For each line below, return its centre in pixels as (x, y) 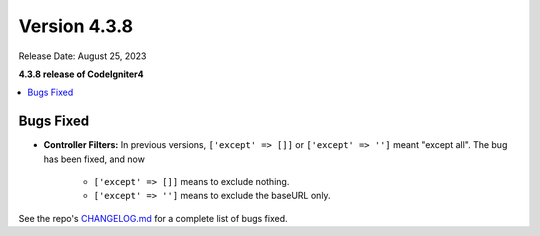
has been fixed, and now (94, 159)
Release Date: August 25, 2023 (82, 56)
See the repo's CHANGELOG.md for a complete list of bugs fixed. (153, 218)
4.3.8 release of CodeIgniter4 (81, 74)
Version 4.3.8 (76, 26)
